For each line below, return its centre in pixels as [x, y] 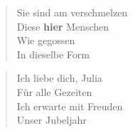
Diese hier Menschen [63, 26]
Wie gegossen [46, 40]
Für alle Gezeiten [54, 91]
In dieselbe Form [53, 54]
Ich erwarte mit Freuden [70, 106]
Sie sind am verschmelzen [72, 12]
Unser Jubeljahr [52, 120]
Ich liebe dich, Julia [59, 78]
